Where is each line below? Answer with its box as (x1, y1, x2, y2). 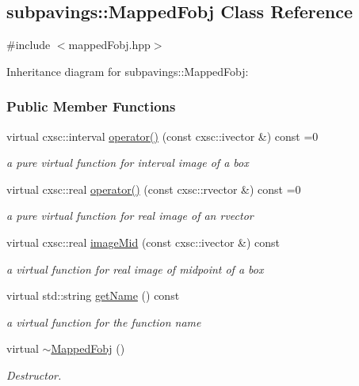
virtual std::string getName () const (6, 287, 180, 304)
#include (6, 36, 51, 53)
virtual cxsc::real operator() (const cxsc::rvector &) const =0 (6, 180, 301, 197)
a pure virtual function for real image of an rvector (6, 207, 254, 224)
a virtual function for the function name (6, 313, 201, 330)
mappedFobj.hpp (68, 36, 151, 53)
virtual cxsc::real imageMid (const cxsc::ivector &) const (6, 233, 280, 250)
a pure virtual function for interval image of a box (6, 154, 249, 171)
